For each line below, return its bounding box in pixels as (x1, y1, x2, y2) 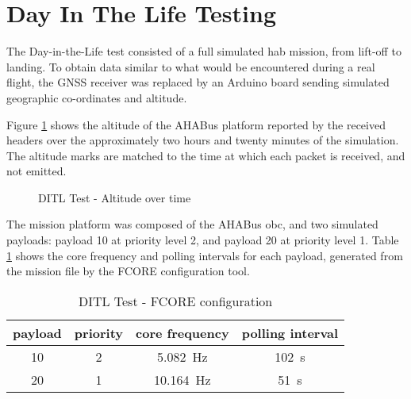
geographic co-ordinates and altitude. (6, 89, 187, 106)
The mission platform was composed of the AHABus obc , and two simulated (6, 216, 378, 232)
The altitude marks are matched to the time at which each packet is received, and (6, 147, 405, 163)
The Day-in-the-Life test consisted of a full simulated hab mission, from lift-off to (6, 43, 401, 59)
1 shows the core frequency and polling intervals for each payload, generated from (6, 247, 403, 263)
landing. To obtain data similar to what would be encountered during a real (6, 58, 375, 75)
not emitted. (6, 163, 67, 179)
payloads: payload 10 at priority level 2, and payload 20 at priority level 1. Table (6, 232, 399, 248)
